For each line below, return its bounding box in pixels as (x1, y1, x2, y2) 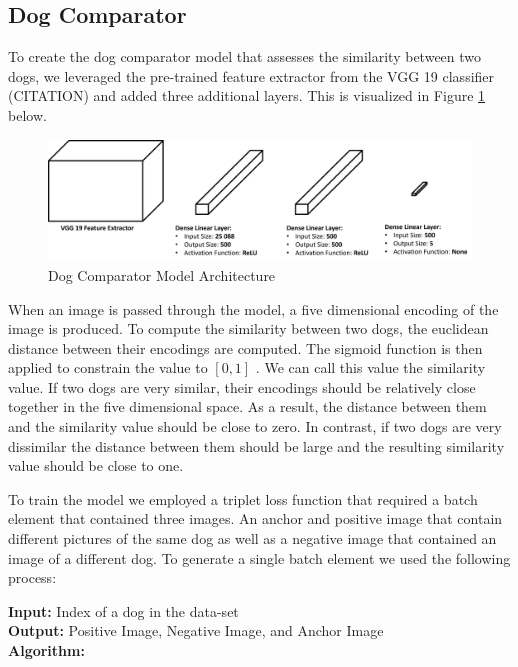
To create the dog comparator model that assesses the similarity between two (8, 46, 482, 67)
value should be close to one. (8, 455, 184, 476)
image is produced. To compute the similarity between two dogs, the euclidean (8, 318, 489, 339)
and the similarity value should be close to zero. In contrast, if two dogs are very (8, 416, 502, 437)
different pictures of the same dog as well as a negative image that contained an (8, 528, 497, 549)
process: (8, 567, 57, 588)
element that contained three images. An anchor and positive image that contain (8, 508, 503, 529)
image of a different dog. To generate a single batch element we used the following (8, 547, 511, 568)
